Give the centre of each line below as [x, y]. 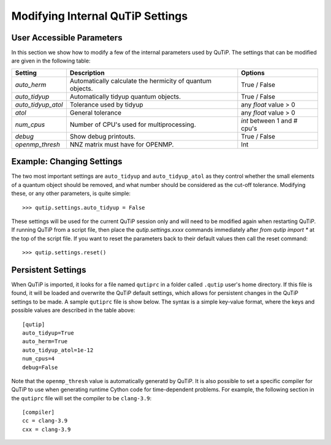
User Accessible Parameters [67, 38]
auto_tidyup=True [48, 333]
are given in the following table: [51, 61]
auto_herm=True [45, 341]
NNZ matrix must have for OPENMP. [122, 144]
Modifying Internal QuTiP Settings [100, 16]
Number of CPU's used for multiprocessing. [133, 124]
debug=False [40, 367]
